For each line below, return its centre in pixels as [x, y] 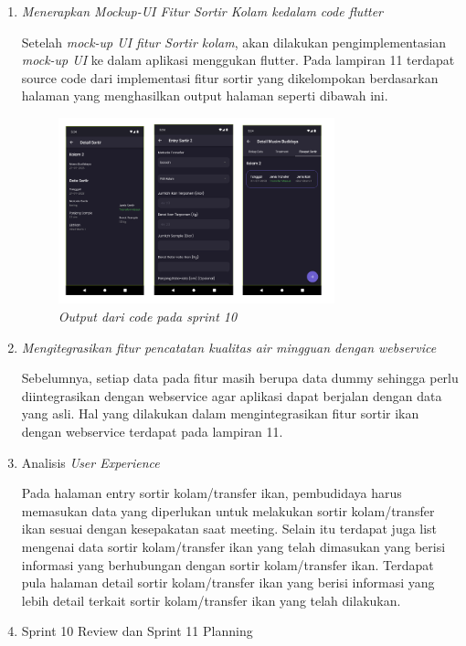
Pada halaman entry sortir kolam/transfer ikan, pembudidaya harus [212, 493]
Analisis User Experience [90, 462]
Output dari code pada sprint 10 [148, 317]
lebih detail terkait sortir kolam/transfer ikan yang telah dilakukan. [211, 600]
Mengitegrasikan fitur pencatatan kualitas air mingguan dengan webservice [229, 347]
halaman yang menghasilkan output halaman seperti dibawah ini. [205, 95]
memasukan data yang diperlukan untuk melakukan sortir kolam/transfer [228, 510]
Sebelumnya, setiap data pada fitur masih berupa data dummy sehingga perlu [240, 378]
